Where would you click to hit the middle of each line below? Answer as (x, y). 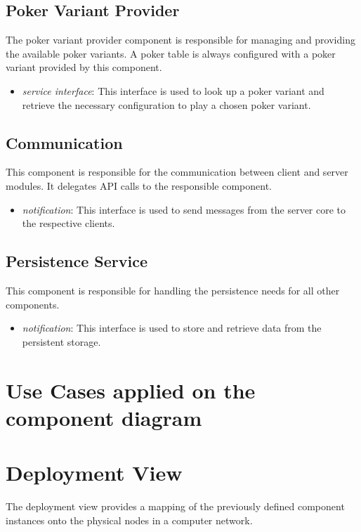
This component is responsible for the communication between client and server (177, 172)
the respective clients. (68, 223)
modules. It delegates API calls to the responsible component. (139, 185)
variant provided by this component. (84, 67)
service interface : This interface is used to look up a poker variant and (173, 90)
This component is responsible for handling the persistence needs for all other (173, 290)
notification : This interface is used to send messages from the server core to (184, 209)
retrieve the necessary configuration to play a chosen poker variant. (166, 104)
